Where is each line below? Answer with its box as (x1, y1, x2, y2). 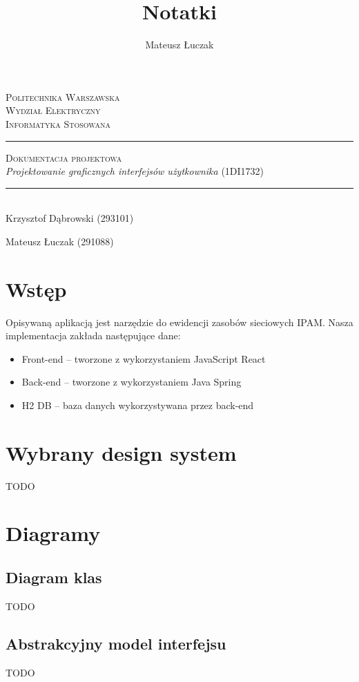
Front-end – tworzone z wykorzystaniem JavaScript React (21, 351, 266, 366)
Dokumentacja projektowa (6, 150, 122, 164)
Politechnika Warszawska (6, 89, 120, 104)
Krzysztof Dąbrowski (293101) (6, 211, 134, 225)
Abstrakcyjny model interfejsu (6, 632, 226, 654)
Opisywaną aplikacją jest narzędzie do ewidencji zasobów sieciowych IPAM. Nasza (6, 314, 353, 329)
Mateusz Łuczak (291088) (6, 234, 114, 248)
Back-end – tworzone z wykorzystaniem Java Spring (21, 375, 242, 389)
